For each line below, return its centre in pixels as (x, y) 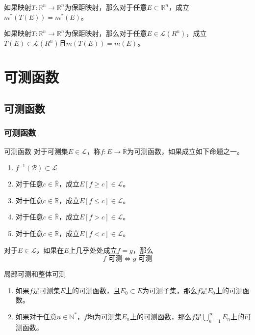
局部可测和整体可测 (35, 274)
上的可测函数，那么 (161, 316)
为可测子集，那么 (170, 290)
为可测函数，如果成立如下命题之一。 (186, 151)
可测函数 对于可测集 (36, 151)
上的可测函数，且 (93, 290)
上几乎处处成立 (93, 250)
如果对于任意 (36, 316)
